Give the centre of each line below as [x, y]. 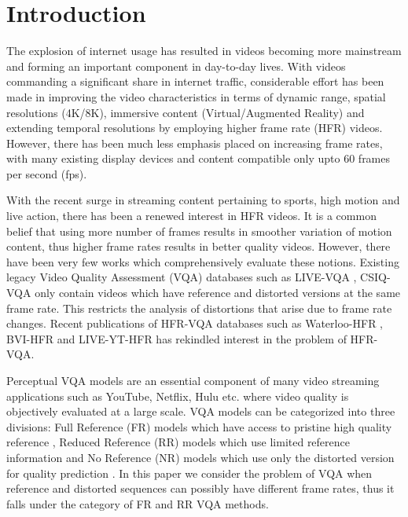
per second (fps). [47, 173]
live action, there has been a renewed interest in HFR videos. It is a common [191, 216]
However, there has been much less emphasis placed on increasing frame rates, [195, 143]
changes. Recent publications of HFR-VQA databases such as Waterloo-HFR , [195, 323]
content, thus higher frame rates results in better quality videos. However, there [198, 246]
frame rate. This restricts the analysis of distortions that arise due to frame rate [199, 308]
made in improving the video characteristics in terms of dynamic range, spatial [196, 96]
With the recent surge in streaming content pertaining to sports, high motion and [203, 200]
